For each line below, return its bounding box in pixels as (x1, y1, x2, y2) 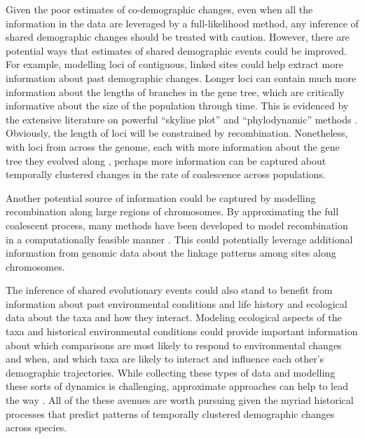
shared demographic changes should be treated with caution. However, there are (6, 29, 350, 44)
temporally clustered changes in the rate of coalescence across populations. (6, 167, 326, 182)
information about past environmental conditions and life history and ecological (6, 296, 347, 311)
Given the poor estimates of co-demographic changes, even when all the (6, 2, 313, 16)
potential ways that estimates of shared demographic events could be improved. (6, 43, 347, 58)
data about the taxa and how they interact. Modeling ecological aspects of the (6, 310, 342, 325)
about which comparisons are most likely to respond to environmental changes (6, 337, 342, 352)
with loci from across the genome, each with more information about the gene (6, 139, 340, 154)
